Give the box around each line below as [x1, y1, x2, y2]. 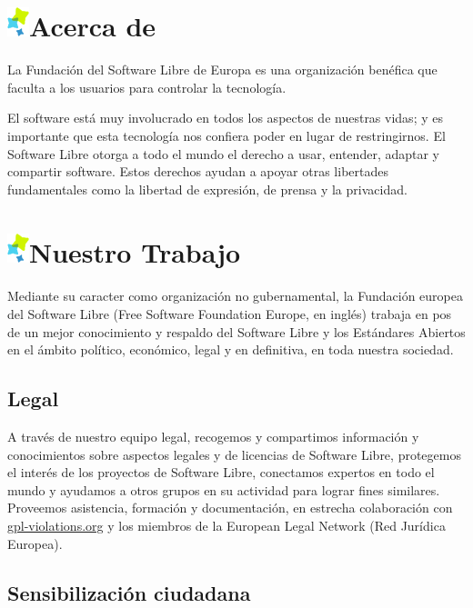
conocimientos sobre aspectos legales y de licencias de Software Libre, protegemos [7, 444, 461, 463]
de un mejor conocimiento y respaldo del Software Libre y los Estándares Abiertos [7, 322, 466, 341]
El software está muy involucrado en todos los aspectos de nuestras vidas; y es [7, 108, 443, 127]
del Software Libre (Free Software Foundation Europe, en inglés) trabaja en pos [7, 304, 452, 323]
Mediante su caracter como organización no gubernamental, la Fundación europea [7, 286, 463, 305]
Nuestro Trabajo [29, 234, 241, 271]
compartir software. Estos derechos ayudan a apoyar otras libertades [7, 162, 388, 181]
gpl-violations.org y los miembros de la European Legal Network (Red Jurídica [7, 515, 446, 534]
